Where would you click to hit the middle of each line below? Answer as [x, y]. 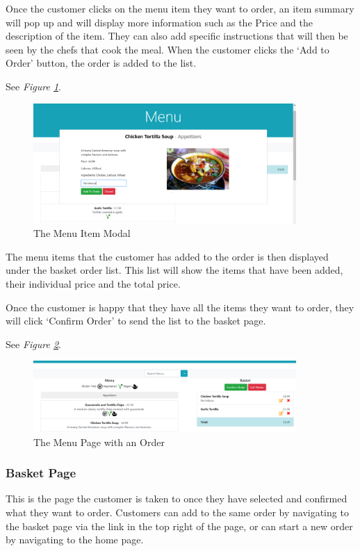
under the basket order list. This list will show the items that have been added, [174, 270]
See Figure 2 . [33, 344]
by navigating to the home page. [75, 540]
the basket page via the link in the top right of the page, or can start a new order [179, 526]
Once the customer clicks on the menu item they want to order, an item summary [180, 8]
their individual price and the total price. [93, 284]
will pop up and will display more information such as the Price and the [159, 22]
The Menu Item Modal [82, 233]
